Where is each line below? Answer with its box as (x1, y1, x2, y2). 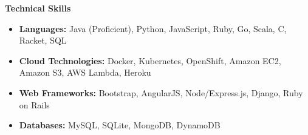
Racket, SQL (19, 34, 67, 47)
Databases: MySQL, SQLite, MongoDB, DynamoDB (19, 119, 221, 131)
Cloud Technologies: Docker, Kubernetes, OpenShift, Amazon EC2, (19, 54, 281, 67)
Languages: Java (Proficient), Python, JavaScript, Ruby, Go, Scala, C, (19, 22, 287, 35)
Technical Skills (5, 2, 71, 14)
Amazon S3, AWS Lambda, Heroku (19, 66, 151, 79)
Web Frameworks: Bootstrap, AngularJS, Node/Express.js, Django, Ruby (19, 86, 303, 99)
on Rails (19, 98, 50, 111)
